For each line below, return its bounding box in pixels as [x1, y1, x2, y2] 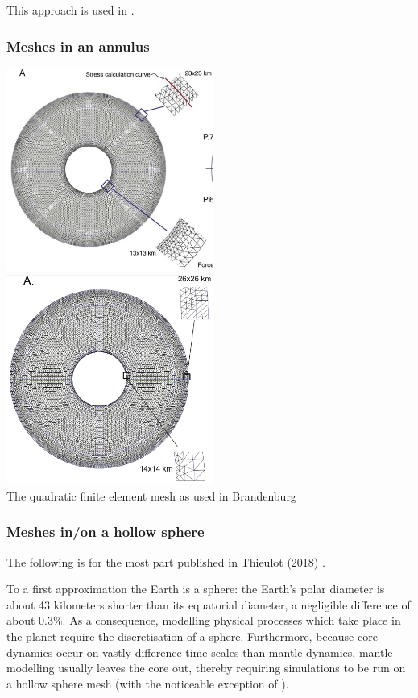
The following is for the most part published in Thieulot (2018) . [6, 553, 325, 570]
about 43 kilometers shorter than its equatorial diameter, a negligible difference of [6, 596, 411, 613]
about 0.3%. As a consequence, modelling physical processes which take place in [6, 612, 401, 629]
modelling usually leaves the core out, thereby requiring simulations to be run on [6, 659, 406, 676]
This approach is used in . [6, 2, 135, 18]
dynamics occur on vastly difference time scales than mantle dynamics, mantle [6, 643, 393, 660]
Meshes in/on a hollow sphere [6, 521, 205, 542]
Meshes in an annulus [6, 35, 150, 56]
